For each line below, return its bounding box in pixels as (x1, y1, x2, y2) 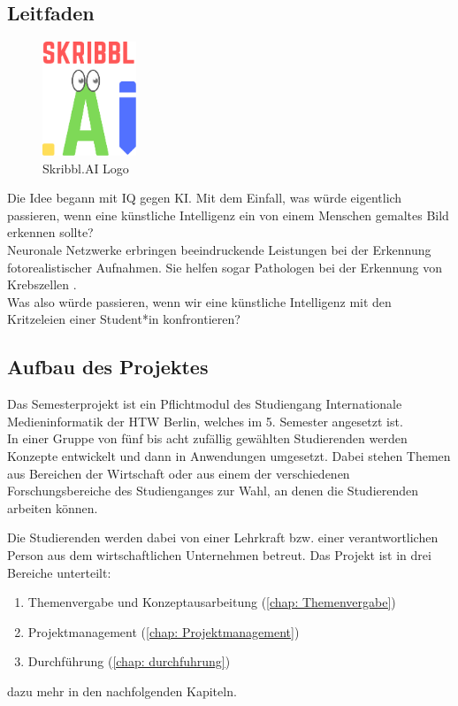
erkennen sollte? (7, 223, 94, 242)
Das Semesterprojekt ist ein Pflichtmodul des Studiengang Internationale (7, 395, 402, 413)
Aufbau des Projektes (7, 353, 209, 380)
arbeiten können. (7, 498, 98, 517)
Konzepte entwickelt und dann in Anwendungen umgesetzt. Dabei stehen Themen (7, 447, 451, 465)
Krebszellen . (7, 275, 77, 294)
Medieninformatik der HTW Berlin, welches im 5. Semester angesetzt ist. (7, 411, 403, 430)
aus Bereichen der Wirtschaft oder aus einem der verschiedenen (7, 464, 350, 482)
